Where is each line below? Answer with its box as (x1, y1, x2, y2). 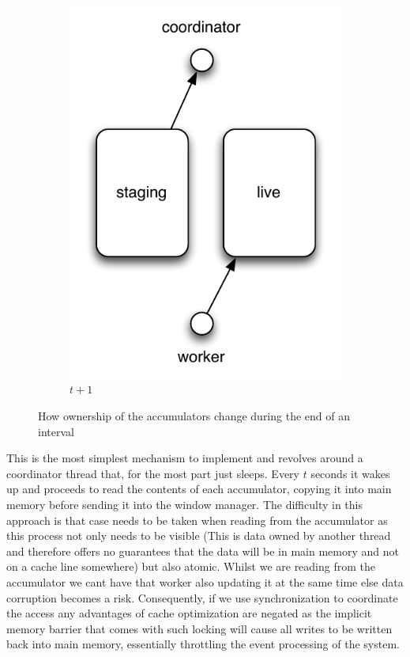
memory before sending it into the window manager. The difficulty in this (6, 496, 363, 512)
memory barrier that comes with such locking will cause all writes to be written (6, 620, 393, 636)
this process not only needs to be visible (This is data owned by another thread (6, 527, 391, 544)
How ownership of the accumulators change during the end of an (38, 408, 350, 423)
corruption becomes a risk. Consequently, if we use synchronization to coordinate (6, 589, 398, 606)
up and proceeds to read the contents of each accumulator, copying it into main (6, 480, 392, 497)
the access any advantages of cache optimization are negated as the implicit (6, 605, 372, 621)
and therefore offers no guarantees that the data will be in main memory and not (6, 542, 399, 559)
